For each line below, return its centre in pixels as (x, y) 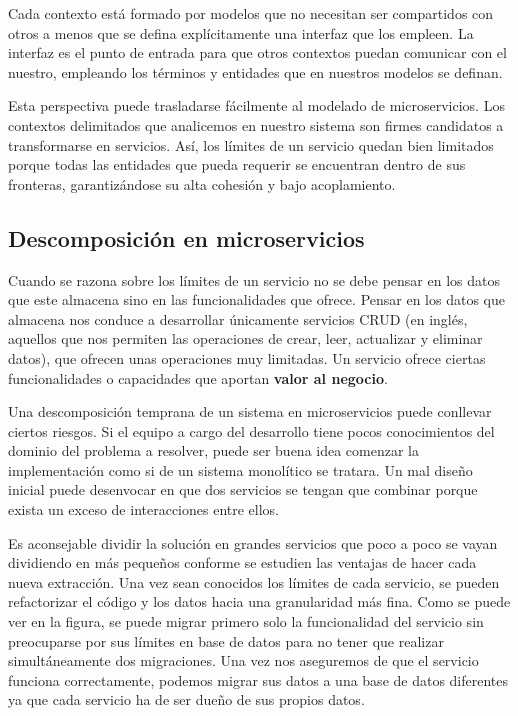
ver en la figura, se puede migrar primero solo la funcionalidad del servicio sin (246, 621)
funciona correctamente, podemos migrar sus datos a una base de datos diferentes (258, 679)
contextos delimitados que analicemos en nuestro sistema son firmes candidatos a (256, 124)
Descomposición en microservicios (186, 237)
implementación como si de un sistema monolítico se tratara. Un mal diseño (240, 469)
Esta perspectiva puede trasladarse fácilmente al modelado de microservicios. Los (256, 105)
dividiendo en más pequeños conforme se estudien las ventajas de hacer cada (242, 562)
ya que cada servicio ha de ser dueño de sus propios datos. (186, 699)
